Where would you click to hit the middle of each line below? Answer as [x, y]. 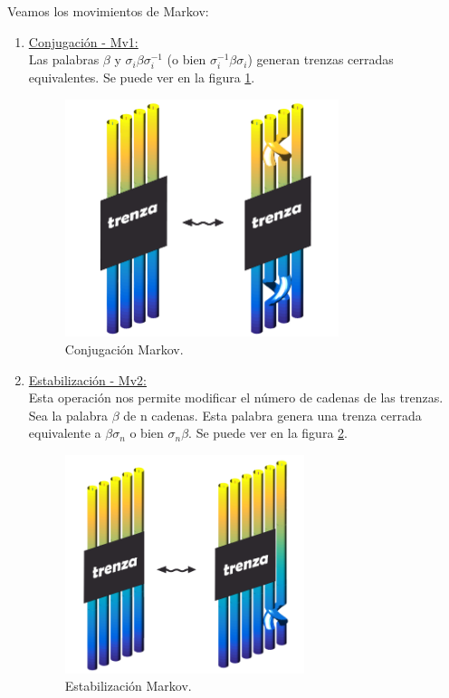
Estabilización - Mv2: [87, 379]
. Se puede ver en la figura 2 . [268, 433]
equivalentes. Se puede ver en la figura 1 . [142, 78]
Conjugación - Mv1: [83, 41]
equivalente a [65, 433]
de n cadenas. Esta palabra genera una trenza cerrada [272, 415]
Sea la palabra [68, 415]
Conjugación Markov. [124, 349]
